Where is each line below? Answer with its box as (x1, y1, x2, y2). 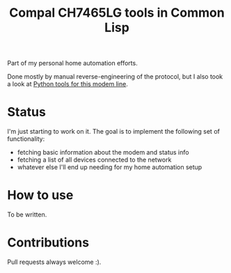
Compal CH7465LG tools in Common (9, 5, 225, 21)
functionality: (7, 134, 45, 143)
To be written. (7, 210, 47, 219)
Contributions (7, 235, 89, 251)
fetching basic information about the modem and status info (17, 148, 189, 157)
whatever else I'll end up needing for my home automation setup (17, 163, 202, 171)
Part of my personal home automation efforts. (7, 59, 138, 68)
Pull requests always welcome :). (7, 258, 102, 266)
